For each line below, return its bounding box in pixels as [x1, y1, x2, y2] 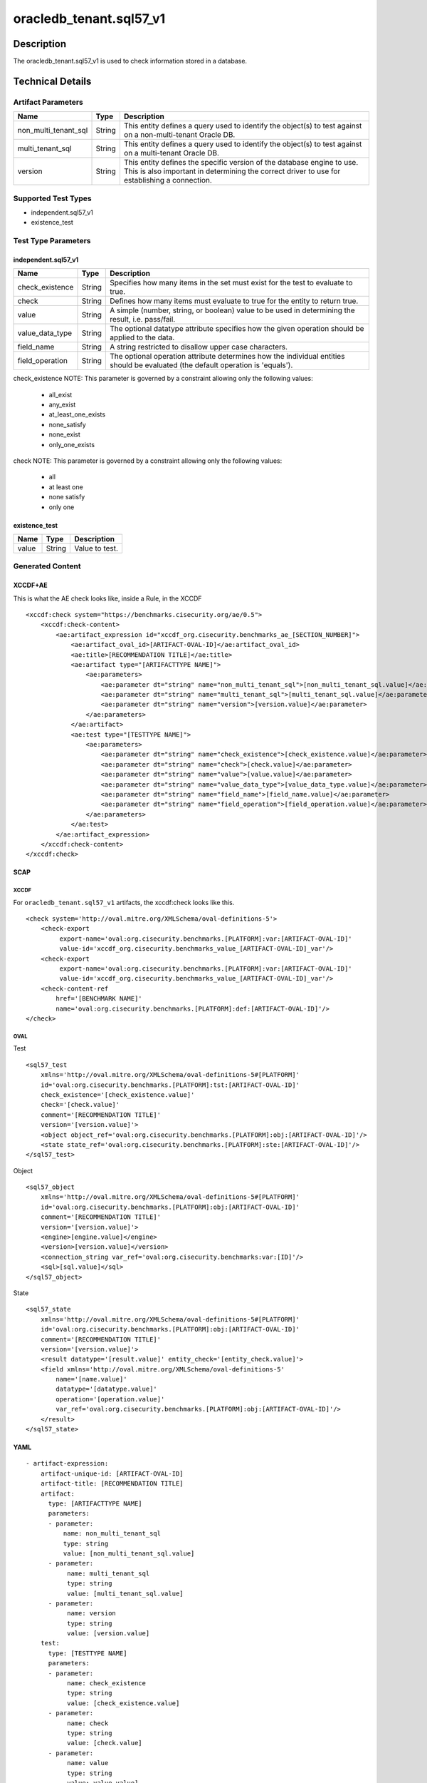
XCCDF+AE [13, 581, 48, 590]
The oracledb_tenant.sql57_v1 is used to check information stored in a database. [13, 57, 248, 66]
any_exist [48, 400, 76, 409]
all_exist [48, 390, 73, 399]
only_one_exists [48, 440, 95, 449]
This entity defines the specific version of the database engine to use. [123, 158, 359, 168]
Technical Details [13, 75, 92, 87]
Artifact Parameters [13, 97, 83, 107]
